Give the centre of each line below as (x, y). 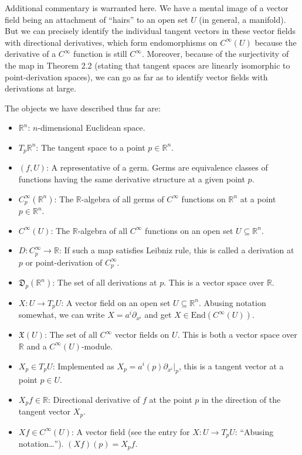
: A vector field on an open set (116, 302)
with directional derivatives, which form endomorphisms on (111, 42)
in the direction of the (241, 399)
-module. (97, 346)
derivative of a (30, 54)
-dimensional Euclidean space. (91, 128)
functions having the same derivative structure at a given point (132, 179)
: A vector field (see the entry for (130, 431)
